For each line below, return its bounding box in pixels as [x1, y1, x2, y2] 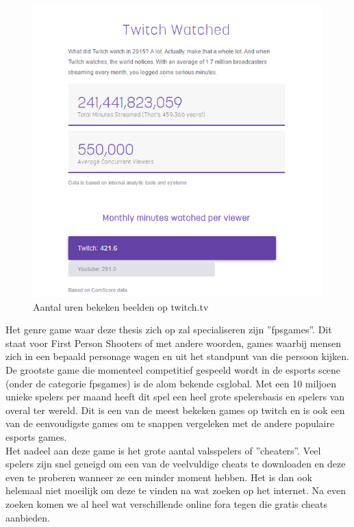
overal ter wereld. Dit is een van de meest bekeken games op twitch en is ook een [5, 402, 345, 417]
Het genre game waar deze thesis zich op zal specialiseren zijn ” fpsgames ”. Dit [5, 322, 332, 337]
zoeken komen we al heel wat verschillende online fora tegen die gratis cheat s [5, 496, 328, 511]
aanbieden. [5, 510, 50, 524]
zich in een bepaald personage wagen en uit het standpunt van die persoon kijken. [5, 349, 349, 363]
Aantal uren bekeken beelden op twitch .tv [33, 299, 209, 313]
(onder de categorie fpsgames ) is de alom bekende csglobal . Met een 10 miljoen [5, 376, 336, 390]
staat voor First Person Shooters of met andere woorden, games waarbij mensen [5, 335, 341, 350]
